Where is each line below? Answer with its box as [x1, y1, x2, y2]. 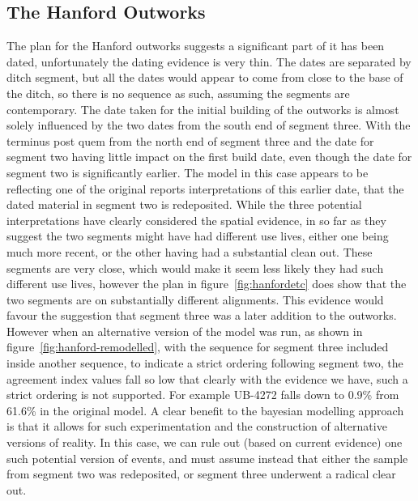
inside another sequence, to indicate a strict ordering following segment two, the [6, 355, 403, 372]
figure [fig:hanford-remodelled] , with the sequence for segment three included [6, 338, 389, 355]
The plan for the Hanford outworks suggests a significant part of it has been [6, 37, 385, 54]
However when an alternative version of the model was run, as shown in [6, 322, 363, 339]
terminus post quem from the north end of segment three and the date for [6, 132, 374, 149]
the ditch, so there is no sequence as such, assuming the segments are [6, 84, 350, 101]
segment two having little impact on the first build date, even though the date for [6, 148, 412, 165]
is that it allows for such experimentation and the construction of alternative [6, 418, 387, 435]
